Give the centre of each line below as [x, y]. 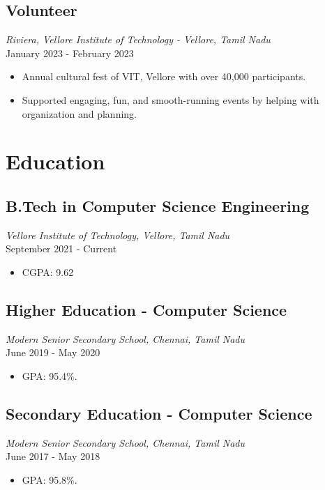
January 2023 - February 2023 [70, 53]
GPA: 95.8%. [50, 479]
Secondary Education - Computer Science [159, 413]
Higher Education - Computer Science [146, 309]
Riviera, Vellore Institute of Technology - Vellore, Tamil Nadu [138, 39]
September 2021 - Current [61, 248]
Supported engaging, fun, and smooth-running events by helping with [171, 99]
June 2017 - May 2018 [53, 456]
